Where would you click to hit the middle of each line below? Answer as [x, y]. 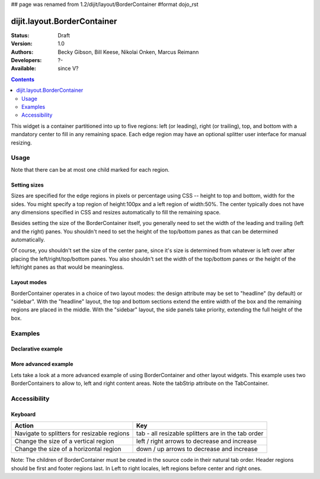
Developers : [26, 60]
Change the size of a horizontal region [68, 449]
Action [24, 426]
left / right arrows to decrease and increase [196, 441]
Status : [20, 35]
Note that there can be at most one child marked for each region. [90, 169]
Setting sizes [27, 185]
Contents [23, 79]
